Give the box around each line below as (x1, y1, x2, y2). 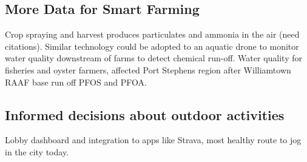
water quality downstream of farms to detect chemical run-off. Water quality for (5, 52, 302, 64)
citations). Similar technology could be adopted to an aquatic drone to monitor (5, 39, 299, 52)
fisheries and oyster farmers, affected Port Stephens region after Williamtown (5, 63, 291, 76)
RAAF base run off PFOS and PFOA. (5, 75, 147, 88)
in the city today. (5, 145, 69, 158)
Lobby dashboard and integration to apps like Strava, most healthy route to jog (5, 133, 302, 146)
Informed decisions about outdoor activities (5, 105, 285, 124)
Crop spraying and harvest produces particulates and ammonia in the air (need (5, 28, 300, 41)
